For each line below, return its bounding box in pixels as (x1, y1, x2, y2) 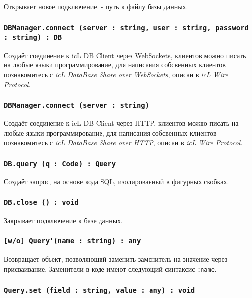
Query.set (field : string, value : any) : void (4, 286, 195, 294)
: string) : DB (4, 33, 62, 41)
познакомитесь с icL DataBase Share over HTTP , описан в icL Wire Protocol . (4, 137, 243, 148)
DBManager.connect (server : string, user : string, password (4, 23, 249, 32)
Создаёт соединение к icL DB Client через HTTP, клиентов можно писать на (4, 118, 239, 128)
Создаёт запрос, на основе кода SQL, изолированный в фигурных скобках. (4, 176, 229, 186)
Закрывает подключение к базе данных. (4, 215, 123, 225)
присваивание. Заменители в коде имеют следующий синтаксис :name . (4, 263, 217, 274)
